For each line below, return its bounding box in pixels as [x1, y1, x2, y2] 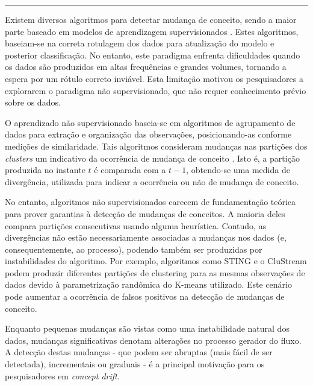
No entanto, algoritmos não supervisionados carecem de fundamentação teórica [5, 195, 296, 208]
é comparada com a [94, 163, 166, 176]
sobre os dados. [5, 96, 61, 109]
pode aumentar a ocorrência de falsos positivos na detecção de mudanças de [5, 290, 285, 303]
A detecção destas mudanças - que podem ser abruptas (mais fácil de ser [5, 346, 273, 358]
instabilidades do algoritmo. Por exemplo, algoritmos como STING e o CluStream [5, 255, 307, 267]
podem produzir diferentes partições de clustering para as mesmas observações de [5, 266, 305, 279]
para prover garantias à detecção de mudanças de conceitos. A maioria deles [5, 207, 285, 220]
